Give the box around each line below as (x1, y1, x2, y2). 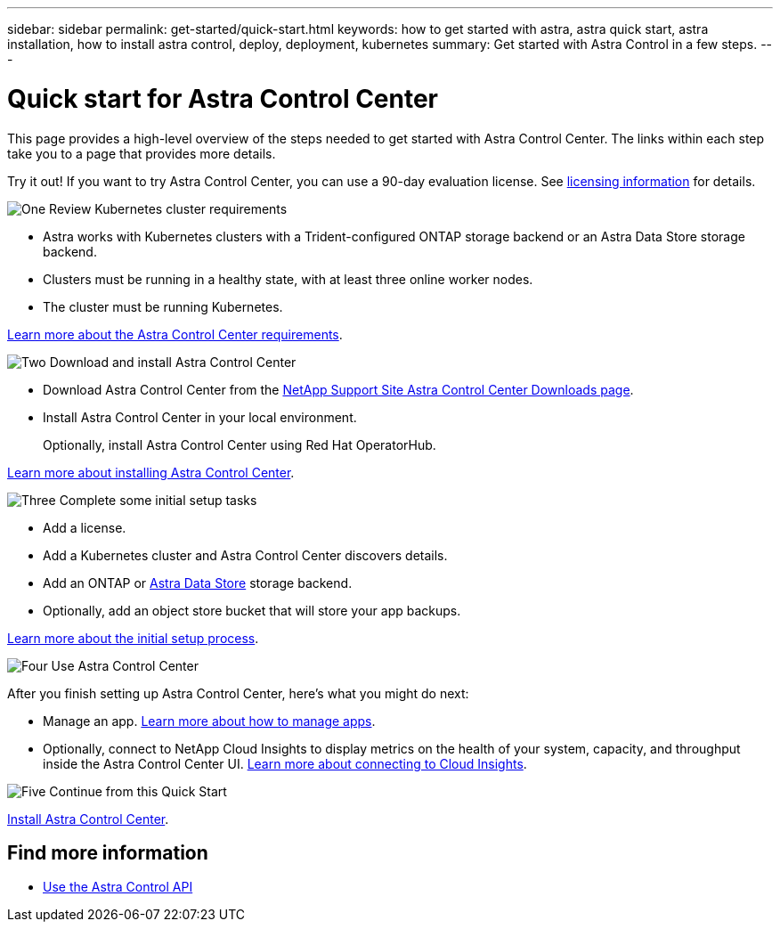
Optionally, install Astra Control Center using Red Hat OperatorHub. (43, 436, 436, 452)
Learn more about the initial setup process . (7, 630, 259, 646)
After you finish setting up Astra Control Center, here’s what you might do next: (7, 685, 469, 701)
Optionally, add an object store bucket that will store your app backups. (43, 602, 461, 618)
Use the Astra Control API (43, 879, 193, 895)
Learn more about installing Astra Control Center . (7, 464, 295, 480)
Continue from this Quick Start (49, 783, 227, 799)
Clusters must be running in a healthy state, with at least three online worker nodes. (43, 271, 533, 287)
